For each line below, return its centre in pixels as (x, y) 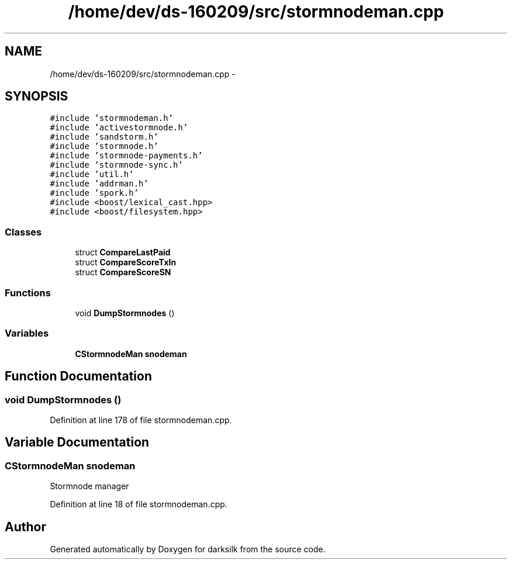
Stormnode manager (89, 486)
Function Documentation (78, 376)
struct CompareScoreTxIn (126, 262)
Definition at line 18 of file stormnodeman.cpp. (139, 504)
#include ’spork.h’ (94, 193)
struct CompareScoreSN (123, 272)
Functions (28, 293)
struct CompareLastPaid (123, 252)
